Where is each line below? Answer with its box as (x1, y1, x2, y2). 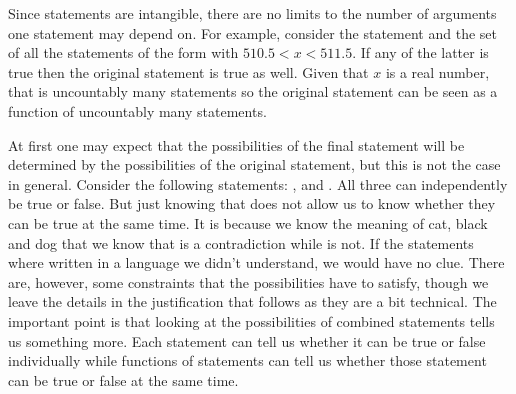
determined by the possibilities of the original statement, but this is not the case (8, 154, 501, 175)
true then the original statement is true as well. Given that (8, 61, 369, 82)
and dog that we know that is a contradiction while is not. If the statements (8, 232, 474, 253)
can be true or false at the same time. (8, 369, 239, 390)
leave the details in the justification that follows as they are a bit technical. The (8, 291, 497, 312)
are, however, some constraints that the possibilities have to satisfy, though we (8, 271, 489, 292)
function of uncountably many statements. (8, 100, 267, 121)
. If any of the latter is (352, 42, 489, 63)
